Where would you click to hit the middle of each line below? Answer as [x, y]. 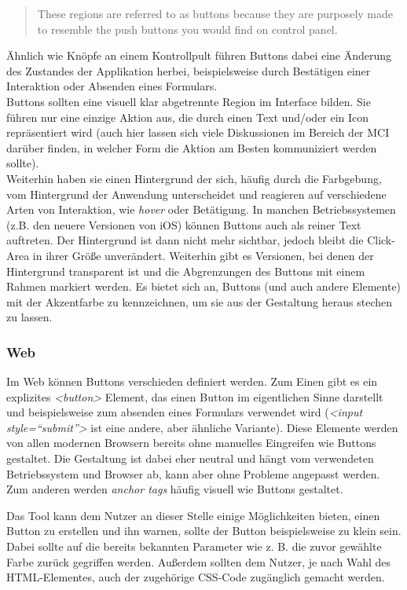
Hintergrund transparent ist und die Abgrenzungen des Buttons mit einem [186, 271]
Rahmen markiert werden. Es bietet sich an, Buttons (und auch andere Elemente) [204, 286]
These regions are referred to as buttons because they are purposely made [215, 13]
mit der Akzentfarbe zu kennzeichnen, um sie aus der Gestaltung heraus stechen [199, 301]
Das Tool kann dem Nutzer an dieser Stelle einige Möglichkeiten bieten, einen [193, 515]
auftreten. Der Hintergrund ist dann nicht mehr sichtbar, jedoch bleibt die [185, 240]
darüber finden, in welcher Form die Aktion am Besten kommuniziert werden [192, 147]
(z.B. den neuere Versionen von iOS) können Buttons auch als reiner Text [184, 224]
